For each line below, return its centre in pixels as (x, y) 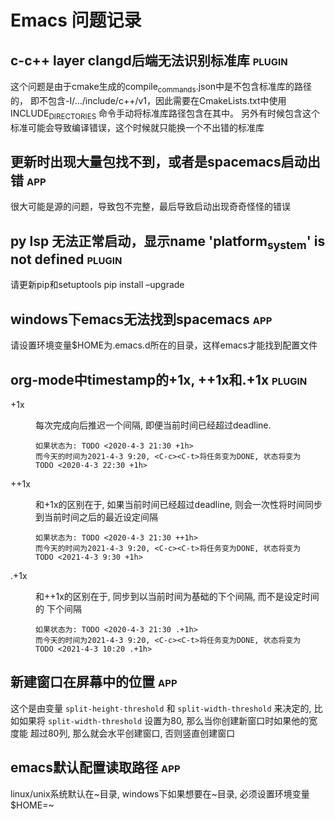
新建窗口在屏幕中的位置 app (94, 682)
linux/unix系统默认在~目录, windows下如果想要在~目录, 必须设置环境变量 (160, 793)
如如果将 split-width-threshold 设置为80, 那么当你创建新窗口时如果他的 (160, 720)
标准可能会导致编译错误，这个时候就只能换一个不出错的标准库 (137, 127)
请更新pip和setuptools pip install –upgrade (97, 285)
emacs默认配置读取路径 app (95, 767)
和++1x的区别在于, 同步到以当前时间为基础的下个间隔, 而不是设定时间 (177, 597)
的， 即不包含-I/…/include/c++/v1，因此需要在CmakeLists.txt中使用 (148, 100)
